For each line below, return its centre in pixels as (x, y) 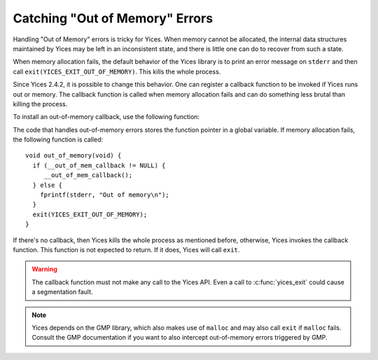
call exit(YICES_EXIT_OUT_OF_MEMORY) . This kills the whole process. (117, 71)
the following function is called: (58, 139)
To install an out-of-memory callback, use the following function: (106, 117)
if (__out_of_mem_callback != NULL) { (99, 165)
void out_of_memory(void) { (73, 155)
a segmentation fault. (63, 292)
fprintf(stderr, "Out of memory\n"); (104, 195)
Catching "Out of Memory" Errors (113, 18)
